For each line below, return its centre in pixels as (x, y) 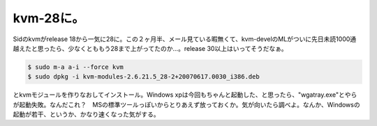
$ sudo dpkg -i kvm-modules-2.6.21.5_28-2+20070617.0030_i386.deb (143, 77)
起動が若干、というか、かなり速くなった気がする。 (86, 114)
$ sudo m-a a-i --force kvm (75, 67)
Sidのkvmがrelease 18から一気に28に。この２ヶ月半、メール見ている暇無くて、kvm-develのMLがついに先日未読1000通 (185, 39)
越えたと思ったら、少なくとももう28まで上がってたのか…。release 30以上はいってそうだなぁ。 (150, 48)
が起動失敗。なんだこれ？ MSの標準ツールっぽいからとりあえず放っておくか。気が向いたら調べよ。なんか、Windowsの (186, 104)
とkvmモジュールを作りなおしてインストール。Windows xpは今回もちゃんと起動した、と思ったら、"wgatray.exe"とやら (185, 95)
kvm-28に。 (49, 18)
